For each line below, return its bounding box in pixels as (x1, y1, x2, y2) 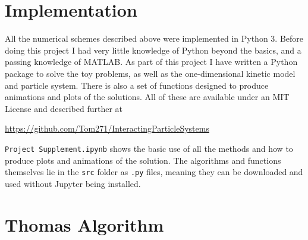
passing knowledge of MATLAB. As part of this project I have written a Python (5, 55, 298, 68)
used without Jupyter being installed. (5, 177, 141, 189)
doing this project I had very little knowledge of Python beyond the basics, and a (5, 43, 301, 56)
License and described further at (5, 102, 123, 114)
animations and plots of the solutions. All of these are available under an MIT (5, 91, 290, 103)
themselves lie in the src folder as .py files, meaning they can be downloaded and (5, 166, 303, 178)
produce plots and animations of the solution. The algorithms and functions (5, 154, 281, 166)
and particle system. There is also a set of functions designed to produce (5, 79, 269, 91)
